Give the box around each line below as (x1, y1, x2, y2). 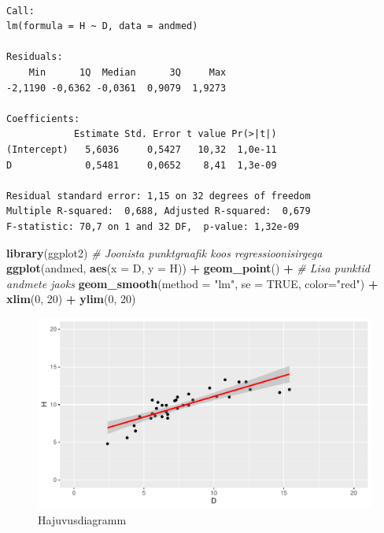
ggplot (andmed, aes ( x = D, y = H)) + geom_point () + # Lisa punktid (6, 260, 370, 276)
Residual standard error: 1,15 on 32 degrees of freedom (6, 190, 311, 202)
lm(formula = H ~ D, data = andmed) (6, 20, 198, 32)
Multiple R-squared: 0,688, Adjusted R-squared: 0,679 (6, 205, 311, 217)
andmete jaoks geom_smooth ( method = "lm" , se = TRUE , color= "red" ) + (6, 275, 378, 291)
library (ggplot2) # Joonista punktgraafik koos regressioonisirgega (6, 244, 323, 261)
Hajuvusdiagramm (38, 511, 127, 527)
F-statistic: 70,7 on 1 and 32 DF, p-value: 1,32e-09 (6, 220, 300, 232)
